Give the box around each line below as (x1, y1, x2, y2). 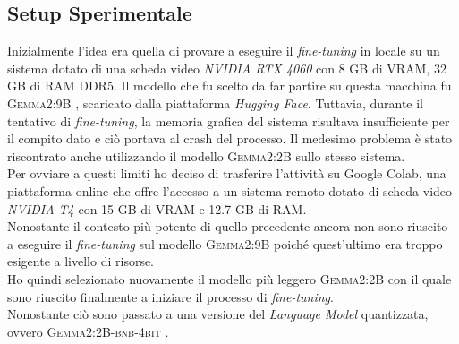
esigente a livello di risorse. (7, 252, 155, 271)
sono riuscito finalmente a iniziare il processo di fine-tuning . (7, 287, 334, 305)
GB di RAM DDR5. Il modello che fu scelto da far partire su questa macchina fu (7, 76, 452, 95)
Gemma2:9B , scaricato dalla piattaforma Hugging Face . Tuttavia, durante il (7, 93, 424, 112)
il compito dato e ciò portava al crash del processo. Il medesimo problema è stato (7, 129, 453, 148)
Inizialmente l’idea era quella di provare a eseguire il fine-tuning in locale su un (7, 41, 440, 60)
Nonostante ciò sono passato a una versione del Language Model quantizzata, (7, 305, 429, 323)
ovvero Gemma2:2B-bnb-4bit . (7, 322, 169, 340)
